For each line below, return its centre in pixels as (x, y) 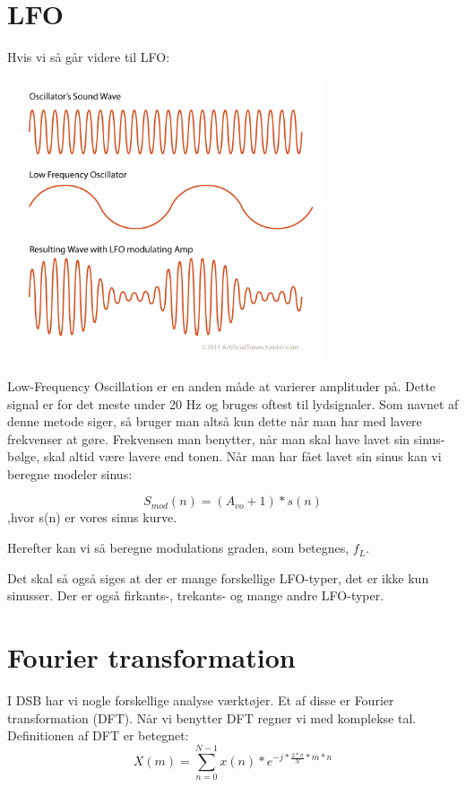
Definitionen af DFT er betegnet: (98, 735)
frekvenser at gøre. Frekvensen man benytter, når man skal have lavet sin (209, 438)
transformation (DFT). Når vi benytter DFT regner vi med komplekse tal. (212, 717)
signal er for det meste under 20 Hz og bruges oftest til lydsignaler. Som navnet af (233, 403)
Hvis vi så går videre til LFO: (89, 57)
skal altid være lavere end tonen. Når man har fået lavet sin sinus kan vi (242, 456)
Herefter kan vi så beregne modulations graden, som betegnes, (178, 548)
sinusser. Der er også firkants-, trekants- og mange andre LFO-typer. (196, 595)
